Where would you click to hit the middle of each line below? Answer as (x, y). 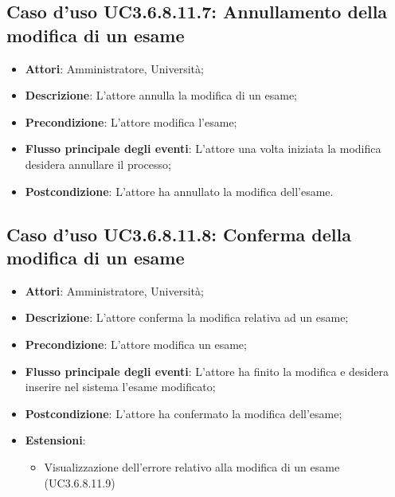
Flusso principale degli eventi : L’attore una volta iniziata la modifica (203, 149)
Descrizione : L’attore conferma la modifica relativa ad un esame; (187, 317)
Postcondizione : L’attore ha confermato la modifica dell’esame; (184, 413)
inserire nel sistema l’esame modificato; (120, 387)
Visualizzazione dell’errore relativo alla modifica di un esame (192, 466)
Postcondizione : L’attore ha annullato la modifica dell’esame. (179, 191)
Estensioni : (55, 440)
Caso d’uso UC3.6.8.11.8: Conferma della (179, 234)
